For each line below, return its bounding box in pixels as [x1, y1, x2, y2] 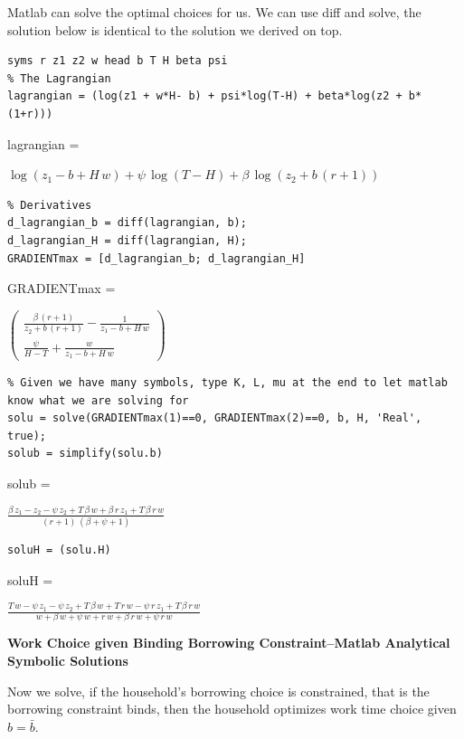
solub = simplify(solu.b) [7, 447, 163, 460]
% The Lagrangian [7, 71, 111, 85]
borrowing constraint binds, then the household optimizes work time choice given [7, 699, 457, 718]
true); [7, 429, 46, 442]
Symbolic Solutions [7, 651, 128, 670]
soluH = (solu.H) [7, 543, 111, 556]
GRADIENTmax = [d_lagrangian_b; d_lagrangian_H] [7, 251, 306, 265]
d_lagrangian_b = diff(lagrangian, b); [7, 216, 247, 230]
